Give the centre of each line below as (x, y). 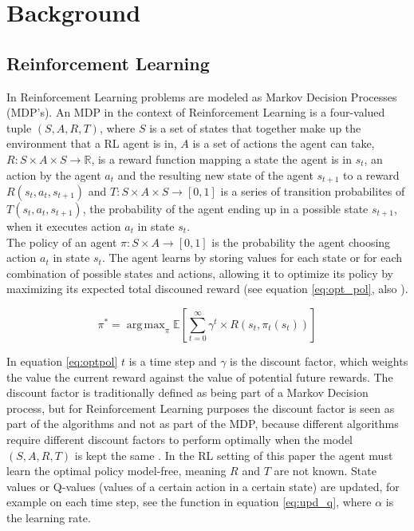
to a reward (371, 174)
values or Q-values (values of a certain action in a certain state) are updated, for (203, 486)
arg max (146, 325)
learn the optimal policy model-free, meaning (116, 471)
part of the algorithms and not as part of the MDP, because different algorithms (203, 424)
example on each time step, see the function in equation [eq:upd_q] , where (189, 502)
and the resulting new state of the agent (215, 174)
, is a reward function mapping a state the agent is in (221, 159)
